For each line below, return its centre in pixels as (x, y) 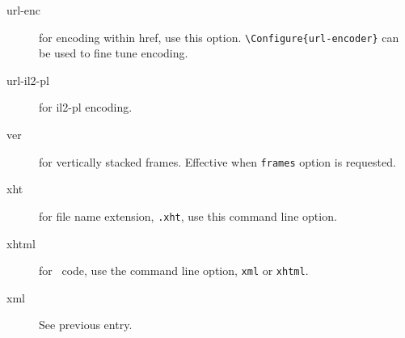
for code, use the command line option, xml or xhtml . (174, 270)
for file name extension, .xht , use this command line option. (188, 215)
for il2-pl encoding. (86, 107)
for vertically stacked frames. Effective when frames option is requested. (217, 161)
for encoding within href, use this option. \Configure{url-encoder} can (219, 37)
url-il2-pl (28, 80)
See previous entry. (86, 325)
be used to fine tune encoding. (114, 53)
